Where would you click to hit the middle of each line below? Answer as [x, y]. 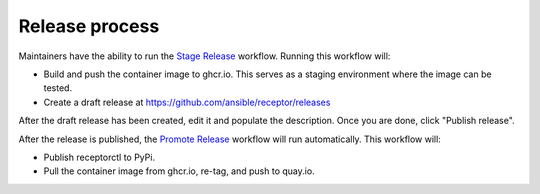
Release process [89, 26]
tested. [58, 88]
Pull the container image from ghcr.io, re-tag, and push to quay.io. [179, 171]
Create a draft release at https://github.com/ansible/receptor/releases [187, 102]
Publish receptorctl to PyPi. [99, 157]
